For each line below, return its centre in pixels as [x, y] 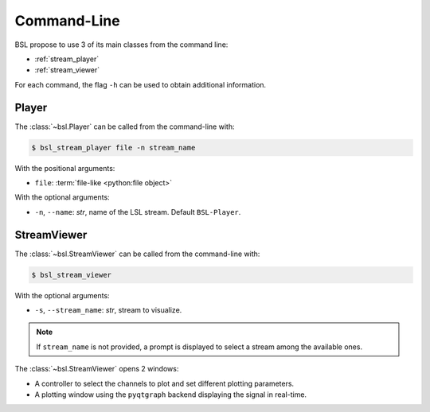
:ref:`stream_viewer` [67, 70]
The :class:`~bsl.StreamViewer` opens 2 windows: [97, 369]
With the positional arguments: [65, 168]
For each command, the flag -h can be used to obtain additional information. [141, 84]
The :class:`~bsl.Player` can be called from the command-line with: [125, 126]
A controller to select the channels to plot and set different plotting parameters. [164, 383]
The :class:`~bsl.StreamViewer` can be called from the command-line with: [137, 254]
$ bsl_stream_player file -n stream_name [113, 148]
